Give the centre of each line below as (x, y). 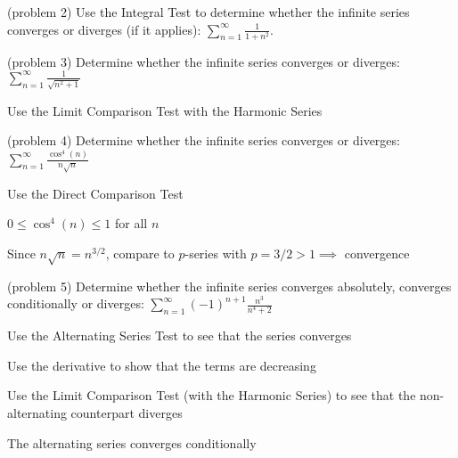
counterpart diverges (127, 413)
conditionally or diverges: (76, 303)
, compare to (140, 253)
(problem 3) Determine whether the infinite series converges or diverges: (204, 61)
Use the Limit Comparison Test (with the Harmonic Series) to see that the (212, 395)
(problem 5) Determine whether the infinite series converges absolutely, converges (229, 286)
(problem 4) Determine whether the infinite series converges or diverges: (204, 140)
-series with (216, 253)
